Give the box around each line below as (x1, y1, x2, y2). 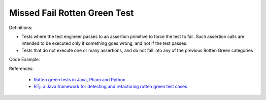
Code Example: (9, 57, 40, 63)
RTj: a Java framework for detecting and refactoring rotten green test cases (33, 84, 187, 90)
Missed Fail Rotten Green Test (9, 7, 134, 18)
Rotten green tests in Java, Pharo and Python (33, 76, 126, 82)
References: (9, 66, 34, 71)
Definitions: (9, 25, 33, 31)
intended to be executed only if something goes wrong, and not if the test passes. (21, 40, 188, 46)
